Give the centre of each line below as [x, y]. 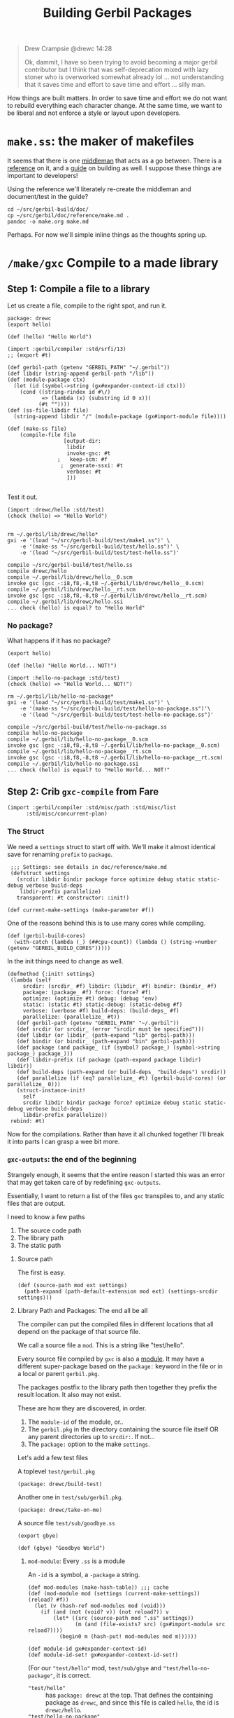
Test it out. [23, 497]
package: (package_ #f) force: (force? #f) [87, 992]
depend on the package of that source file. [79, 1331]
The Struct [25, 832]
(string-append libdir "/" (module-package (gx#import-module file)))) [120, 417]
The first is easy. [41, 1272]
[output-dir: [82, 441]
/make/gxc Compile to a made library [113, 263]
